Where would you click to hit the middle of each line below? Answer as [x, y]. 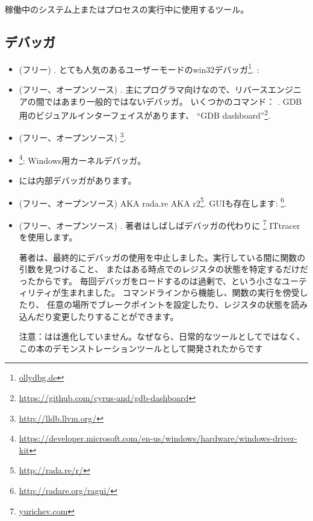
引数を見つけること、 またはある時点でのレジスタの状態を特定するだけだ [163, 269]
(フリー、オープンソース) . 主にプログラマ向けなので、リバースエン [152, 89]
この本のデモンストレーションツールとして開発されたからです [141, 348]
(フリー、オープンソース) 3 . [73, 137]
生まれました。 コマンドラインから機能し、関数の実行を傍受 [180, 292]
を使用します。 [48, 237]
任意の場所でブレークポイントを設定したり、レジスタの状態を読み [177, 304]
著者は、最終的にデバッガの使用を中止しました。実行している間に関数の [162, 257]
